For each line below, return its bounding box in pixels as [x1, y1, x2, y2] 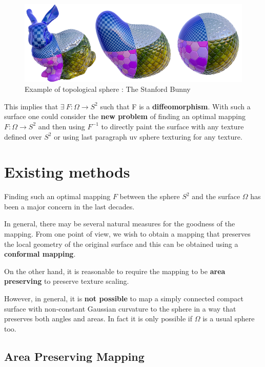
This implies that [4, 101, 58, 111]
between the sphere [119, 191, 180, 202]
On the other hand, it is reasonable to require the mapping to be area [4, 265, 226, 276]
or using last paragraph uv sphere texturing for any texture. [54, 131, 242, 142]
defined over [4, 131, 42, 142]
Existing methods [4, 161, 130, 182]
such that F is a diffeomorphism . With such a [100, 101, 251, 111]
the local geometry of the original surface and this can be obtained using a [4, 238, 238, 249]
